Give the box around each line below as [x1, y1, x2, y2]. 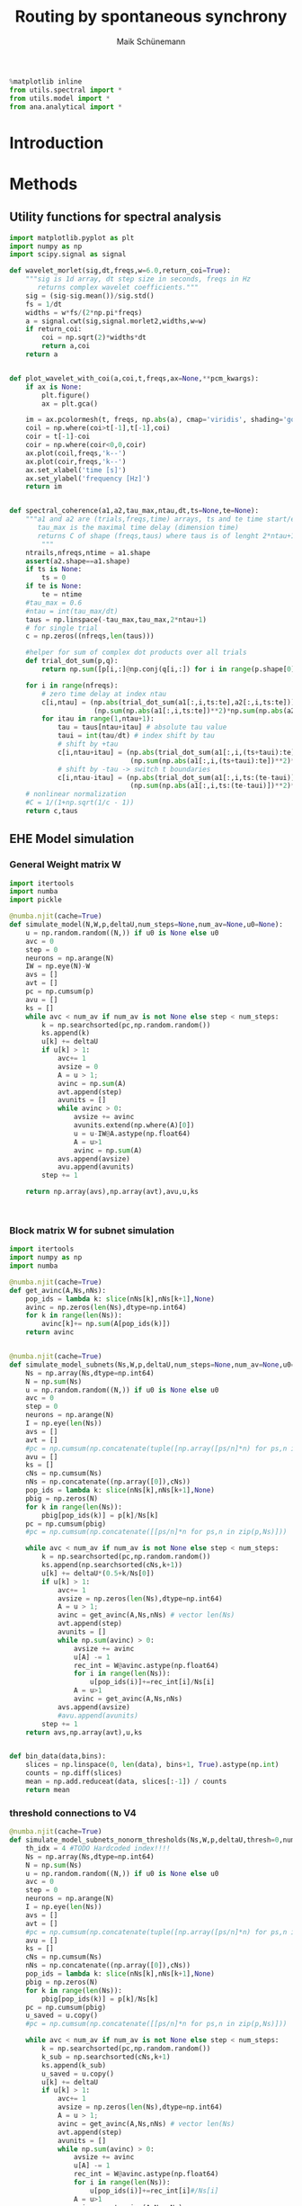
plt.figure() [41, 390, 91, 399]
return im [25, 482, 63, 491]
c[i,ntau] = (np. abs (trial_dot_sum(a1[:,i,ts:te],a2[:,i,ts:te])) [41, 697, 296, 707]
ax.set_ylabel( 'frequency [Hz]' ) [25, 474, 151, 483]
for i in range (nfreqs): [25, 681, 119, 690]
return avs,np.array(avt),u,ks [25, 1727, 143, 1737]
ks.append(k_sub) [41, 2060, 106, 2070]
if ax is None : [25, 382, 83, 391]
